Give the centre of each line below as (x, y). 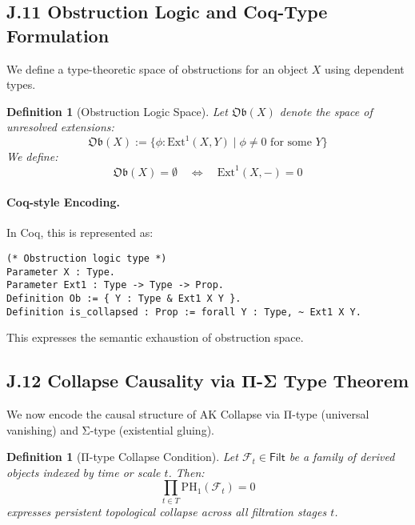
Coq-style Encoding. (63, 202)
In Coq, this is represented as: (80, 232)
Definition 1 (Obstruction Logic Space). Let (117, 111)
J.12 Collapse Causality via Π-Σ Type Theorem (208, 381)
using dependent (365, 68)
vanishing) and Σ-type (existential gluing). (110, 429)
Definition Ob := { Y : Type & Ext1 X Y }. (124, 298)
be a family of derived (342, 457)
